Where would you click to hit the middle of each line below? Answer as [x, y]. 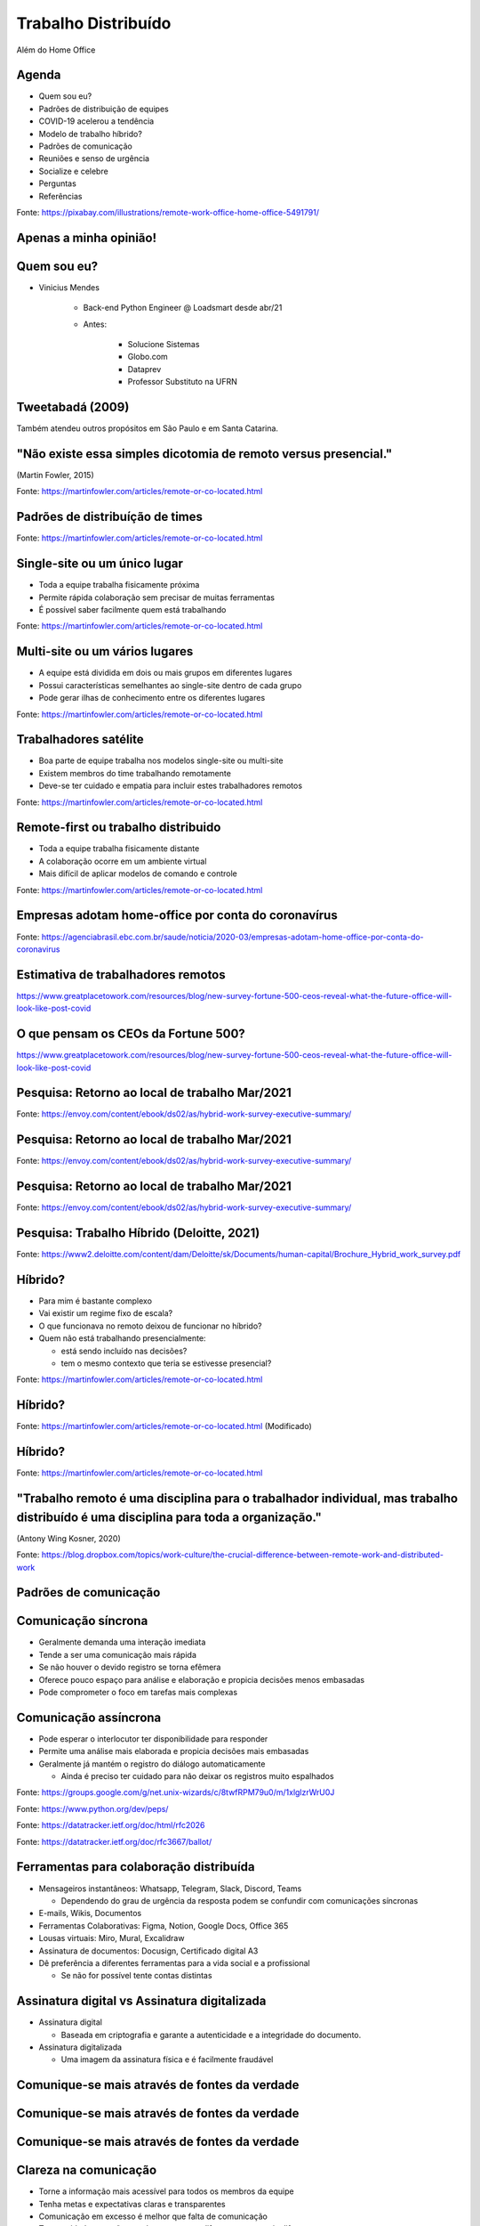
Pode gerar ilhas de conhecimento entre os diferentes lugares [152, 698]
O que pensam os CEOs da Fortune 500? [131, 1034]
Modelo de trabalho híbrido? [90, 134]
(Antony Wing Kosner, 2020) [69, 1538]
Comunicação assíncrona [89, 1717]
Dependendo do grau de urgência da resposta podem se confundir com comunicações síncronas [240, 1900]
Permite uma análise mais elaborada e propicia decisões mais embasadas [174, 1751]
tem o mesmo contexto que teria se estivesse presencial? [166, 1363]
